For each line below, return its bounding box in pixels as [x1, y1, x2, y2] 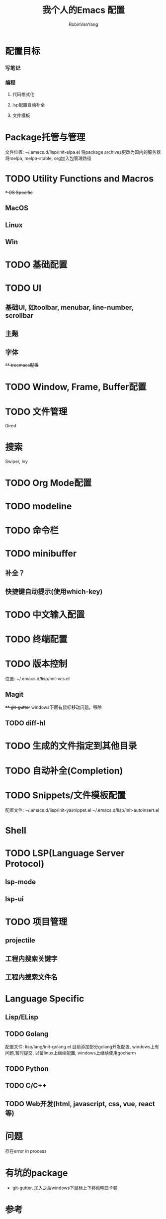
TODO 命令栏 [5, 525, 59, 536]
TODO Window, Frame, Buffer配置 [5, 381, 147, 393]
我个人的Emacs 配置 [42, 4, 125, 16]
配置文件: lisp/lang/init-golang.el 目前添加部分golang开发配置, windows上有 [5, 1043, 160, 1049]
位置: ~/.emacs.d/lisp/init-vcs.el [5, 676, 70, 682]
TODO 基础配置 [5, 259, 68, 271]
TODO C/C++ [5, 1081, 47, 1090]
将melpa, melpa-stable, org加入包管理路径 [5, 155, 92, 162]
